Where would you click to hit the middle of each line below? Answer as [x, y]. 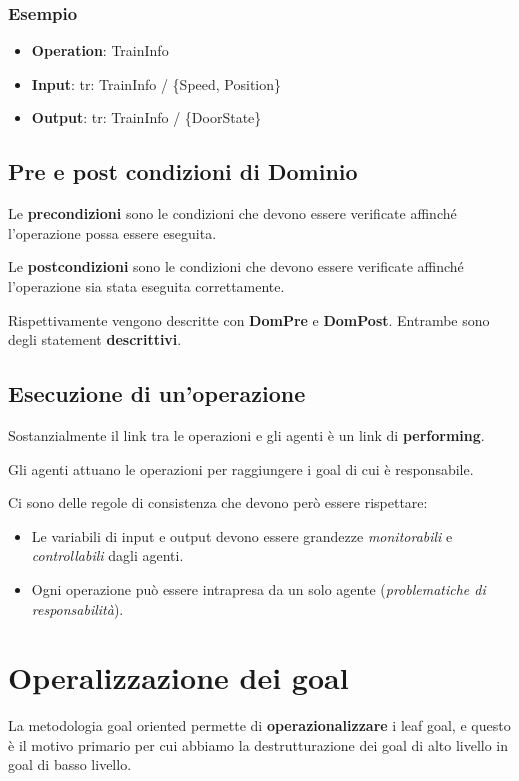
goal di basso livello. [70, 764]
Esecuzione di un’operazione [157, 393]
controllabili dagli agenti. [107, 555]
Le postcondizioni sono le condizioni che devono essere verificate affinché [236, 266]
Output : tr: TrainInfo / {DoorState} [146, 117]
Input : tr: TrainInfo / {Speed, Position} [156, 83]
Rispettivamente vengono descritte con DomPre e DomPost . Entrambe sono [249, 319]
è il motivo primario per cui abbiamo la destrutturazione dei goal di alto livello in [258, 744]
